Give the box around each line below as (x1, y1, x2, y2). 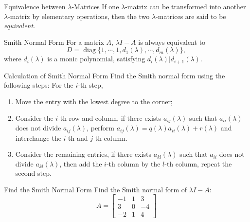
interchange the (15, 132, 61, 143)
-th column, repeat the (164, 158, 232, 168)
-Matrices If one (71, 1, 119, 11)
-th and (66, 132, 88, 143)
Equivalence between (4, 1, 66, 11)
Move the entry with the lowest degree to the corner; (15, 96, 173, 107)
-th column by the (106, 158, 161, 168)
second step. (15, 168, 52, 178)
